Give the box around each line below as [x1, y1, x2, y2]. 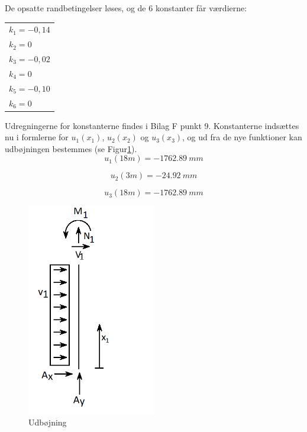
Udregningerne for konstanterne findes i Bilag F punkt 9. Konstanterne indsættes [5, 119, 299, 131]
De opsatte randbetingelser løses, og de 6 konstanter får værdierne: [5, 2, 247, 14]
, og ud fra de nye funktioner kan [182, 131, 302, 143]
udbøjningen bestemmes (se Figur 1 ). [5, 142, 137, 154]
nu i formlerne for [5, 131, 69, 143]
